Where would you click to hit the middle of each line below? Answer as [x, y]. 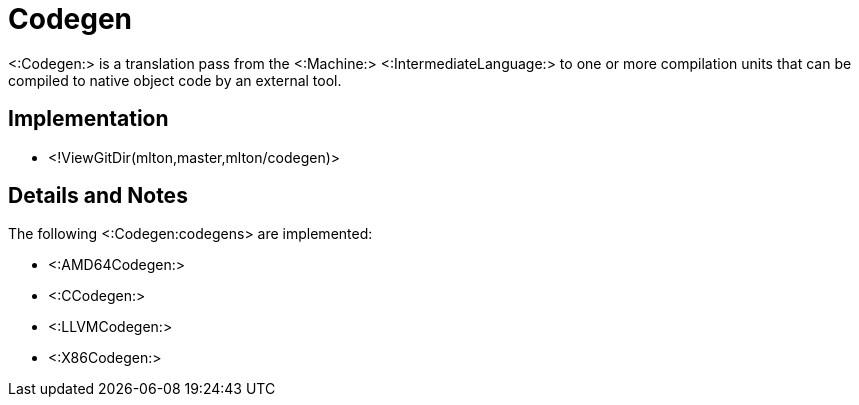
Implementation [88, 119]
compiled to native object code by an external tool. [175, 80]
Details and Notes [98, 196]
